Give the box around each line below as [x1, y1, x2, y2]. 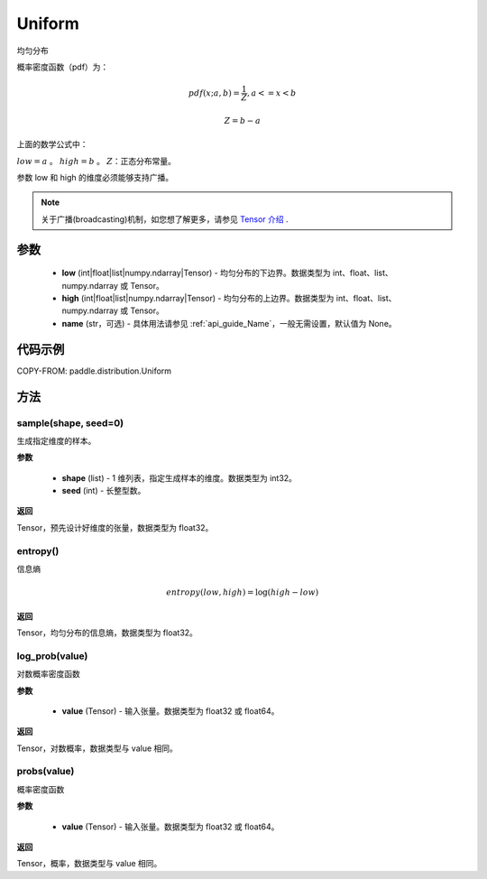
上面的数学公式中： [16, 139, 88, 150]
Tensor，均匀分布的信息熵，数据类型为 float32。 [16, 627, 198, 638]
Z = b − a [224, 116, 262, 125]
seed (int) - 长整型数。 [61, 486, 146, 496]
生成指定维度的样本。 [16, 435, 96, 446]
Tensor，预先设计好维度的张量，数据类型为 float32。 [16, 522, 214, 532]
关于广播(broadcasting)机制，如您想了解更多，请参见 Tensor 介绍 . [41, 213, 289, 225]
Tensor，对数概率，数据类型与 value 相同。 [16, 743, 178, 754]
